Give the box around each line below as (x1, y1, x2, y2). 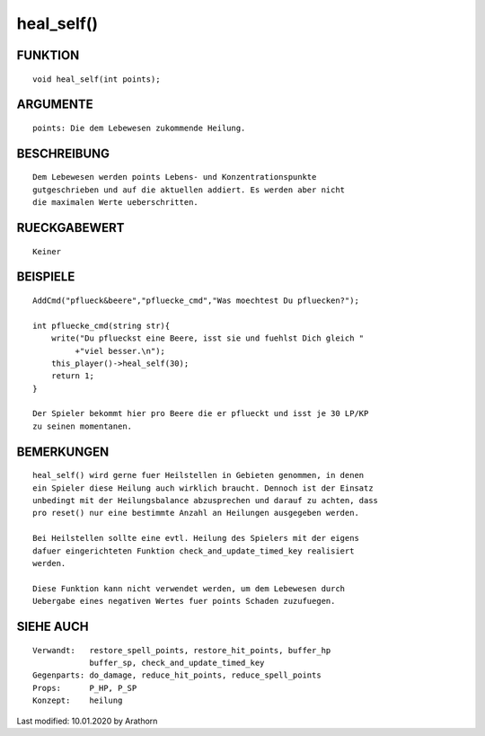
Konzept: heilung (32, 696, 123, 705)
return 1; (50, 371, 94, 381)
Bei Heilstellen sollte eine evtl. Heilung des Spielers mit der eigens (32, 533, 359, 544)
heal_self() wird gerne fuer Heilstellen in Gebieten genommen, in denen (32, 470, 365, 481)
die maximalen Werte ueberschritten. (32, 198, 199, 208)
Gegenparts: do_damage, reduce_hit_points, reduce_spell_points (32, 670, 322, 680)
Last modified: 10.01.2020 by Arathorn (16, 715, 158, 726)
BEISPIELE (16, 270, 75, 285)
